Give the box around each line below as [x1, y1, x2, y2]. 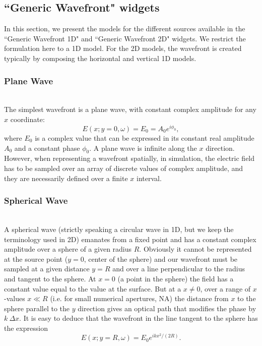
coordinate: [10, 113, 45, 124]
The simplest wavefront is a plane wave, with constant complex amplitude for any [4, 104, 256, 114]
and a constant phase [14, 142, 80, 153]
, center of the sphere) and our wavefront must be [84, 253, 238, 264]
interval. [136, 172, 162, 183]
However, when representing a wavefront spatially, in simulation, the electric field [4, 153, 255, 163]
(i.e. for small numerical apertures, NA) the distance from [50, 293, 229, 304]
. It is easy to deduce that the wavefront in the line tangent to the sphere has [19, 313, 258, 323]
